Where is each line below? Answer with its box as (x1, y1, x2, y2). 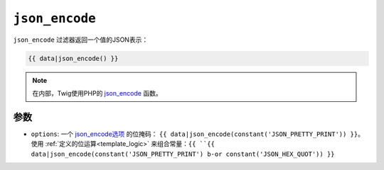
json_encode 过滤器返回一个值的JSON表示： (13, 35, 149, 44)
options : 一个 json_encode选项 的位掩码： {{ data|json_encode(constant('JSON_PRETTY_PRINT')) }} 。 (31, 130, 364, 138)
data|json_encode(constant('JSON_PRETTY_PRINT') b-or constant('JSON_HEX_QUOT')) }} (31, 149, 335, 158)
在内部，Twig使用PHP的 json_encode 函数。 (32, 89, 163, 97)
